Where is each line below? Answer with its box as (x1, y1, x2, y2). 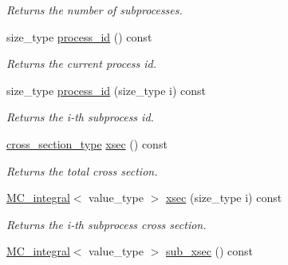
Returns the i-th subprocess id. (6, 109, 154, 125)
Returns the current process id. (6, 55, 157, 72)
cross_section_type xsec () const (6, 135, 168, 152)
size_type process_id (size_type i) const (6, 81, 207, 98)
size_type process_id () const (6, 28, 152, 45)
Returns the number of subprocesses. (6, 2, 183, 18)
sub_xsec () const (165, 243, 254, 259)
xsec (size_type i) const (165, 189, 282, 206)
